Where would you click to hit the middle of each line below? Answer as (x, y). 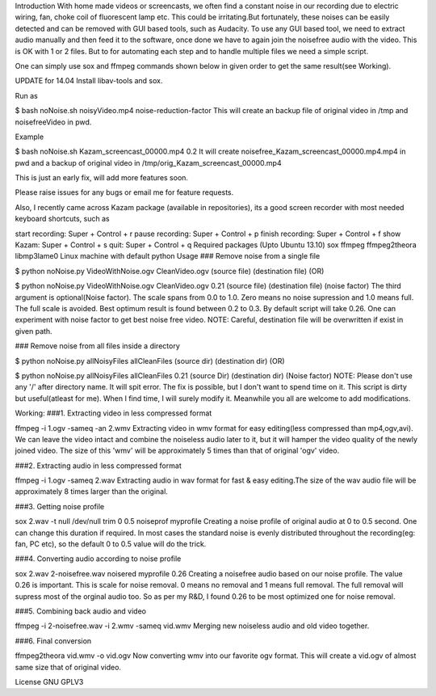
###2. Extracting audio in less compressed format (98, 466)
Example (29, 137)
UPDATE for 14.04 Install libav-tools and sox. (89, 81)
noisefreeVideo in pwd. (53, 122)
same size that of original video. (68, 667)
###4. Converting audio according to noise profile (98, 559)
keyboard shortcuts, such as (62, 219)
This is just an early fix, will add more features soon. (102, 178)
